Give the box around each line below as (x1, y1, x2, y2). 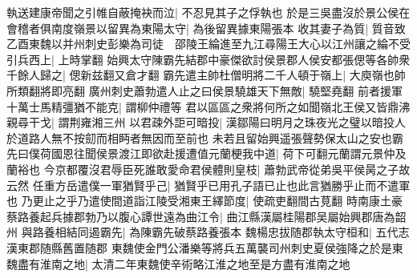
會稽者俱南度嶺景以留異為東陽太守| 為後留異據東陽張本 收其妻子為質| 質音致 (6, 19, 406, 36)
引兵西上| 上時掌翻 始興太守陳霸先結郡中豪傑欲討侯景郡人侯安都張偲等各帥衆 (6, 50, 411, 67)
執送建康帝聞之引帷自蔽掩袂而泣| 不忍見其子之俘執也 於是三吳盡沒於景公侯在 (6, 4, 411, 20)
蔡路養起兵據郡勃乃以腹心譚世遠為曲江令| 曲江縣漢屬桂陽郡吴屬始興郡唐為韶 (6, 207, 407, 224)
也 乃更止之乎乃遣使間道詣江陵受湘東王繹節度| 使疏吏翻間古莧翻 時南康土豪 (6, 192, 403, 209)
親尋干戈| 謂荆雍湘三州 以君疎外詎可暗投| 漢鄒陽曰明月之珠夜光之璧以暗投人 (6, 114, 406, 131)
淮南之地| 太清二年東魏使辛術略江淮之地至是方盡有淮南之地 (39, 255, 350, 272)
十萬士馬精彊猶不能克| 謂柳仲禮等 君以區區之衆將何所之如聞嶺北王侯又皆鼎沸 (6, 98, 411, 115)
